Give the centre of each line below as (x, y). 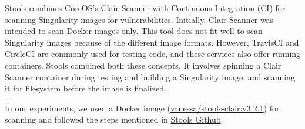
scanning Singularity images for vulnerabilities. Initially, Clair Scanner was (139, 19)
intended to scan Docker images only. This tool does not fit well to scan (134, 31)
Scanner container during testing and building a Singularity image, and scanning (150, 77)
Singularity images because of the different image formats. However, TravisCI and (152, 42)
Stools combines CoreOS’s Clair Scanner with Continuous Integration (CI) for (145, 8)
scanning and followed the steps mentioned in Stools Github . (114, 119)
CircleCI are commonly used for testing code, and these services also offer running (153, 54)
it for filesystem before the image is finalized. (86, 88)
